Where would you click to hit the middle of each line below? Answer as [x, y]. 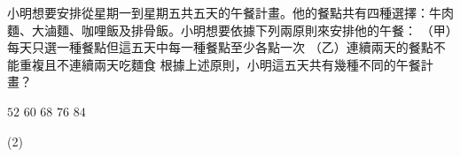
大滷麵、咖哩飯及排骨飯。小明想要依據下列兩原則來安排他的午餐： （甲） [242, 30]
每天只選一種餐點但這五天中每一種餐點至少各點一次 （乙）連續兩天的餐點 [220, 47]
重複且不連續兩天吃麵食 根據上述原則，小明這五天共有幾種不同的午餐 [220, 64]
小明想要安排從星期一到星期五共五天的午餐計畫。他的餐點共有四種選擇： [218, 12]
